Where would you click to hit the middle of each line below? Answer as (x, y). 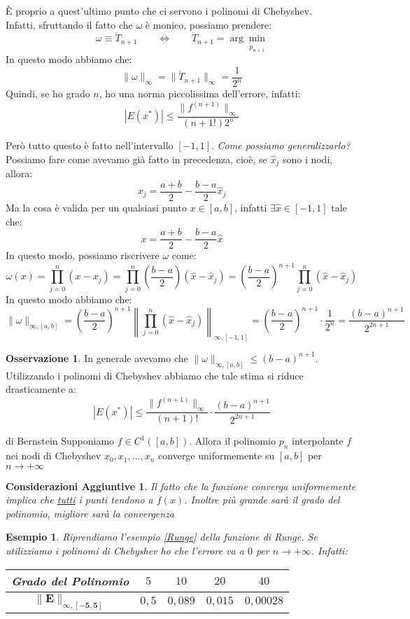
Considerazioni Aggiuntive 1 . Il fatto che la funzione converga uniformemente (181, 486)
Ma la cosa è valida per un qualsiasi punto (96, 208)
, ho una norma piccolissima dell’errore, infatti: (200, 93)
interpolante (318, 441)
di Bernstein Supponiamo (60, 441)
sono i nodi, (307, 159)
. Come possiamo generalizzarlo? (281, 145)
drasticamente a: (41, 389)
